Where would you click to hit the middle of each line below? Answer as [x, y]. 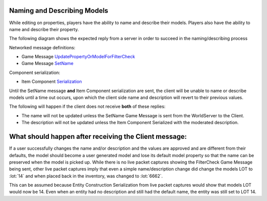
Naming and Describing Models [59, 11]
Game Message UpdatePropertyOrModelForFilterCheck [78, 57]
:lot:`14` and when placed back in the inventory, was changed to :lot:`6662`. [86, 176]
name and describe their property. [44, 29]
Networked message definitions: [42, 47]
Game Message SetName [47, 64]
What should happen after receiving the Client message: [98, 137]
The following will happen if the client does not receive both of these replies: [87, 106]
